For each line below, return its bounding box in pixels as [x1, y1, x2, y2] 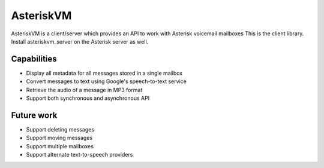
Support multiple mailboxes [26, 142, 94, 149]
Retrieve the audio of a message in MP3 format [26, 86, 143, 93]
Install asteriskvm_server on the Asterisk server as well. [11, 38, 149, 45]
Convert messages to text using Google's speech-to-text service [26, 78, 187, 85]
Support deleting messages [26, 126, 95, 133]
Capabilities [11, 54, 57, 64]
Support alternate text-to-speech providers [26, 151, 133, 158]
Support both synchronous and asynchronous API [26, 94, 150, 102]
